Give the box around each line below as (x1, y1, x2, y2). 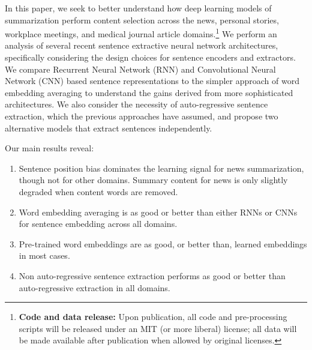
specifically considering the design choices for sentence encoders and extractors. (5, 51, 296, 64)
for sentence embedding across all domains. (19, 217, 178, 230)
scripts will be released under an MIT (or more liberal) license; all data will (19, 322, 297, 334)
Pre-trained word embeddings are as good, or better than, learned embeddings (19, 237, 307, 250)
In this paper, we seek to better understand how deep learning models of (5, 2, 272, 14)
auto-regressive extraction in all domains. (19, 281, 170, 294)
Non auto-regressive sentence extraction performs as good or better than (19, 269, 286, 282)
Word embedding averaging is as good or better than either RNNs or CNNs (19, 205, 298, 218)
